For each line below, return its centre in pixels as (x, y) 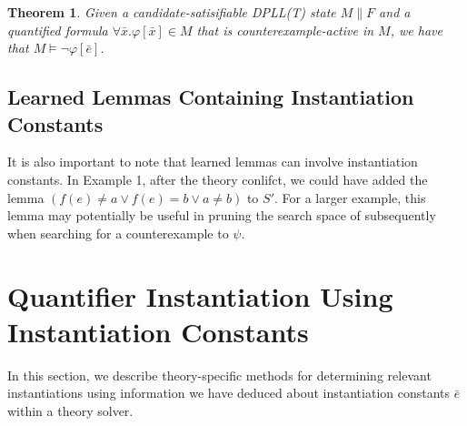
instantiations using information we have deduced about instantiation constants (229, 393)
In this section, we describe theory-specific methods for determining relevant (219, 375)
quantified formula (58, 30)
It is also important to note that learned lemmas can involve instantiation (213, 162)
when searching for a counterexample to (118, 233)
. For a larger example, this (350, 197)
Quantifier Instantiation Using (200, 295)
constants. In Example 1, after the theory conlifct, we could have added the (218, 179)
